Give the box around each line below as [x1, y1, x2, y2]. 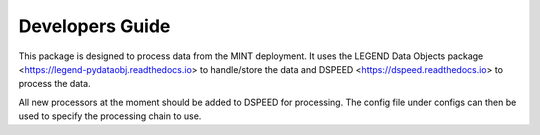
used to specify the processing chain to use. [18, 110, 202, 122]
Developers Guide [18, 15, 171, 37]
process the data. [18, 78, 91, 90]
